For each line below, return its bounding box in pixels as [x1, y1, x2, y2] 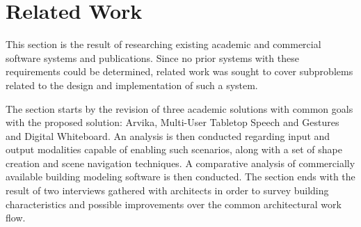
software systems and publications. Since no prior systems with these [6, 50, 299, 65]
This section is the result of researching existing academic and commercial [6, 37, 321, 52]
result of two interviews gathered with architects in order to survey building [6, 183, 329, 198]
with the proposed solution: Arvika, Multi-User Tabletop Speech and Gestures [6, 115, 339, 130]
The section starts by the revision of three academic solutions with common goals [6, 101, 353, 116]
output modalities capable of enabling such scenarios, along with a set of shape [6, 142, 342, 157]
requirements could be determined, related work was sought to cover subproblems [6, 64, 353, 79]
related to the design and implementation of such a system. [6, 77, 258, 92]
